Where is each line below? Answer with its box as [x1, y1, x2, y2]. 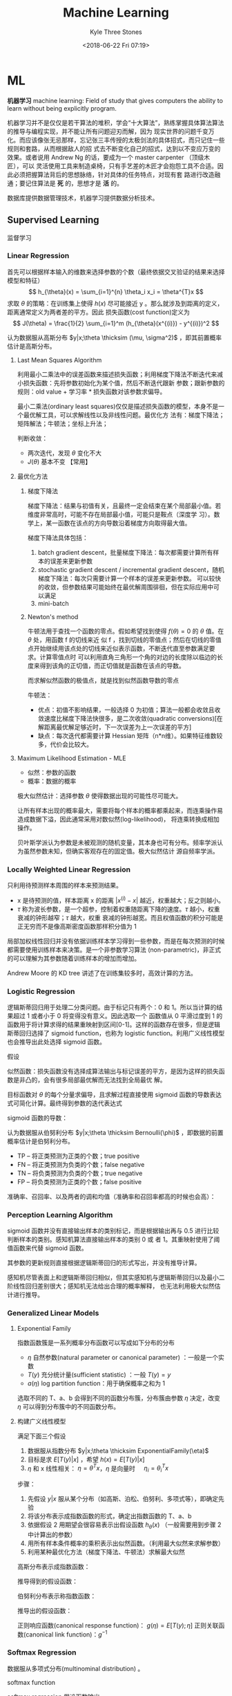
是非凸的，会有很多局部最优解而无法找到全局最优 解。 [12, 1076, 166, 1084]
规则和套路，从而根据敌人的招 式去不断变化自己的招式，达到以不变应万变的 [7, 144, 221, 153]
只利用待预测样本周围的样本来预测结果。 [7, 881, 122, 890]
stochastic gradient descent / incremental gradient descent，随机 [37, 565, 224, 573]
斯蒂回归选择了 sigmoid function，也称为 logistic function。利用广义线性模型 [7, 1029, 225, 1038]
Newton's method [27, 612, 79, 620]
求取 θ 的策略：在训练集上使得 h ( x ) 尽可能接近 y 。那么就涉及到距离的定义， [7, 299, 224, 307]
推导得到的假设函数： [17, 1577, 78, 1585]
